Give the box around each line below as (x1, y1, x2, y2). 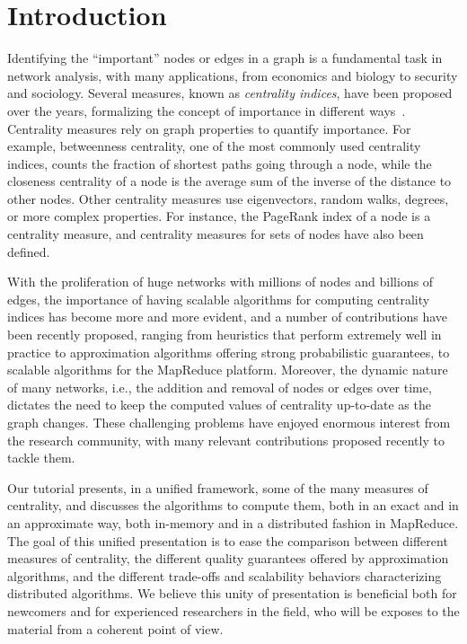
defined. (7, 242, 50, 260)
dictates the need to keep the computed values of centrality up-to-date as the (7, 395, 431, 414)
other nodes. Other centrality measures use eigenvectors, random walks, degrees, (7, 189, 449, 207)
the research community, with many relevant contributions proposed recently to (7, 430, 445, 449)
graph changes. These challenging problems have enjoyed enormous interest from (7, 413, 451, 431)
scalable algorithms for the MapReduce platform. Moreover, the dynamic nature (7, 360, 448, 379)
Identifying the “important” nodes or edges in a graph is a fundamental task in (7, 49, 443, 67)
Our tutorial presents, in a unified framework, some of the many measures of (7, 478, 428, 497)
